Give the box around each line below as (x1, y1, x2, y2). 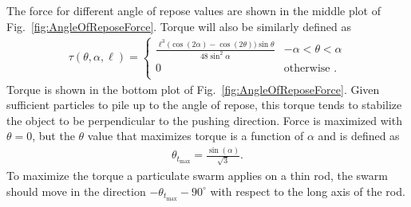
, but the (32, 127, 75, 144)
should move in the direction (6, 182, 146, 199)
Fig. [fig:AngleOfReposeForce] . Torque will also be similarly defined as (6, 18, 351, 34)
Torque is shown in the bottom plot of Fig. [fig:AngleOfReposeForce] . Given (6, 80, 380, 97)
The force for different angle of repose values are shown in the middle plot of (6, 2, 381, 18)
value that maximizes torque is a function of (87, 127, 304, 144)
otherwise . (283, 63, 338, 75)
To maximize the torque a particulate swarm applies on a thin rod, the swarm (6, 167, 388, 184)
